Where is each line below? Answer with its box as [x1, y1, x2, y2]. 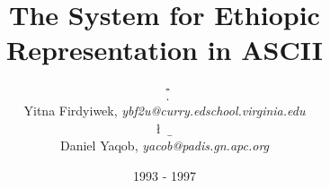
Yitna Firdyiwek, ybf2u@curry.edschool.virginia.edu [23, 100, 306, 119]
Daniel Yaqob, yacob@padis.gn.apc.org [59, 136, 270, 155]
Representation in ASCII [6, 31, 323, 68]
